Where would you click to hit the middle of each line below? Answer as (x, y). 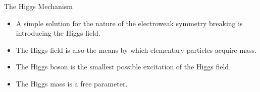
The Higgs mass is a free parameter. (72, 83)
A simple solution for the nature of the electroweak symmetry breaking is (129, 23)
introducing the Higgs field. (58, 33)
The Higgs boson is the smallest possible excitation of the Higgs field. (123, 67)
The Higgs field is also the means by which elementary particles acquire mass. (136, 50)
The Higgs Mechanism (38, 6)
